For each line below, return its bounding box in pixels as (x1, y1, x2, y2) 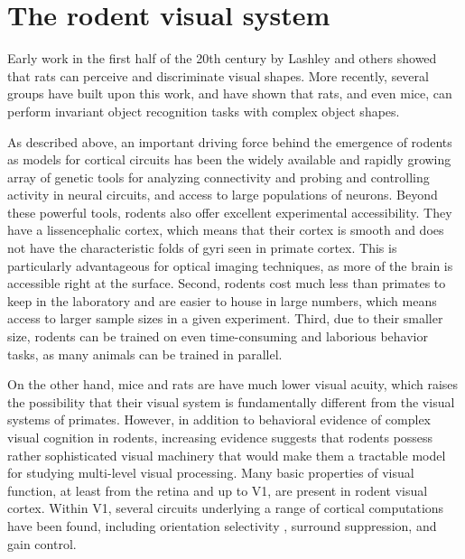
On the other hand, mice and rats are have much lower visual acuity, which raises (7, 375, 459, 394)
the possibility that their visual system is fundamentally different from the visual (7, 392, 455, 411)
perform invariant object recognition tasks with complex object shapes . (7, 101, 400, 120)
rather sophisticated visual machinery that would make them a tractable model (7, 445, 446, 464)
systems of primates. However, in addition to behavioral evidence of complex (7, 410, 432, 429)
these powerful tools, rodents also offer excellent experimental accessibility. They (7, 202, 452, 221)
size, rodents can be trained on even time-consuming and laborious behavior (7, 327, 428, 346)
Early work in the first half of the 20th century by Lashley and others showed (7, 49, 437, 68)
